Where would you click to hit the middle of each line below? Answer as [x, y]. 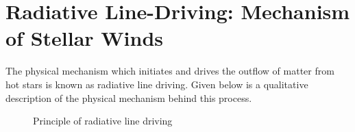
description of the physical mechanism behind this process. [129, 97]
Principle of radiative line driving [103, 121]
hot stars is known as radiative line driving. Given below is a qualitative [157, 84]
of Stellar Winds [85, 38]
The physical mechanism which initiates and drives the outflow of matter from [170, 71]
